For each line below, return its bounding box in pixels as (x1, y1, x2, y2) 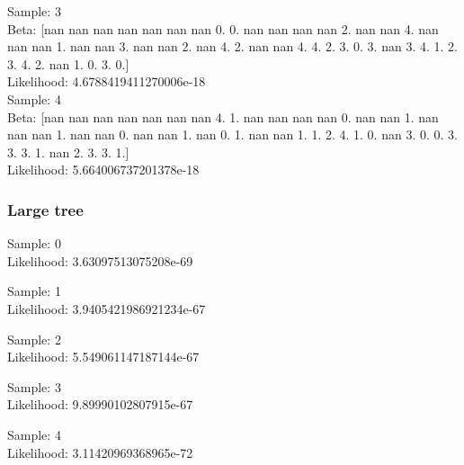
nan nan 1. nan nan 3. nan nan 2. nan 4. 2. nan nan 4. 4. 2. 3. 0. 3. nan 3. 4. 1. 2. (7, 37, 458, 56)
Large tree (7, 198, 84, 220)
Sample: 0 (7, 234, 61, 253)
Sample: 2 (7, 329, 61, 348)
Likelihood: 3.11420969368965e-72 (7, 443, 193, 461)
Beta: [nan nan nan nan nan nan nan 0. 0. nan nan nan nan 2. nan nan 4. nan (7, 19, 439, 38)
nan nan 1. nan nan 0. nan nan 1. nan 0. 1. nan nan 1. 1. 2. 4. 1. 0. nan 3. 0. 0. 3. (7, 125, 458, 144)
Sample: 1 (7, 282, 61, 300)
